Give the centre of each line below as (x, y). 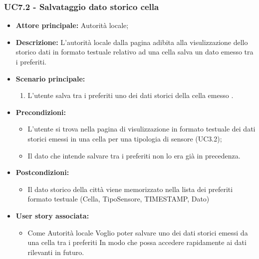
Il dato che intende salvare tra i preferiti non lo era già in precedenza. (134, 155)
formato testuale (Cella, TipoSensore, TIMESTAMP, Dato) (119, 199)
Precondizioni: (41, 112)
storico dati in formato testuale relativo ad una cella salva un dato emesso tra (134, 52)
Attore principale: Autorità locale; (72, 25)
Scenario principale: (50, 78)
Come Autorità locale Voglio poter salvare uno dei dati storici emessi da (138, 232)
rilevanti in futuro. (56, 252)
